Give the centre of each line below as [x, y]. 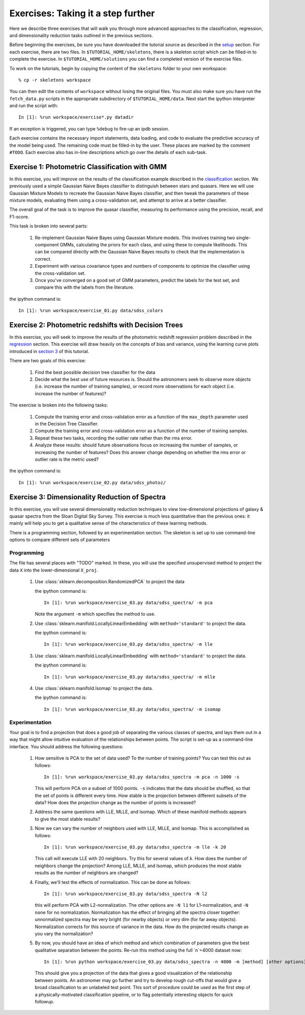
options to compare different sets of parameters [60, 540]
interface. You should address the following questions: [67, 746]
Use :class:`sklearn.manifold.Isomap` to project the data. [94, 688]
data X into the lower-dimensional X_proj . [54, 570]
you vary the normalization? [64, 933]
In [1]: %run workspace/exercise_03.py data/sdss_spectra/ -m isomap [132, 709]
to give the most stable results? [68, 819]
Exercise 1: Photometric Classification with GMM [88, 167]
